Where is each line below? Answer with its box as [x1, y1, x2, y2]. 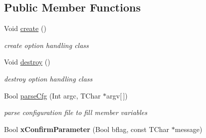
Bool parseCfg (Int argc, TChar [4, 90, 101, 100]
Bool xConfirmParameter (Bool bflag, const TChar [4, 123, 170, 134]
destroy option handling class [4, 73, 93, 83]
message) [175, 123, 203, 134]
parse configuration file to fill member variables [4, 107, 147, 117]
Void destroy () [4, 56, 50, 67]
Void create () [4, 23, 46, 33]
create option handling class [4, 39, 89, 50]
